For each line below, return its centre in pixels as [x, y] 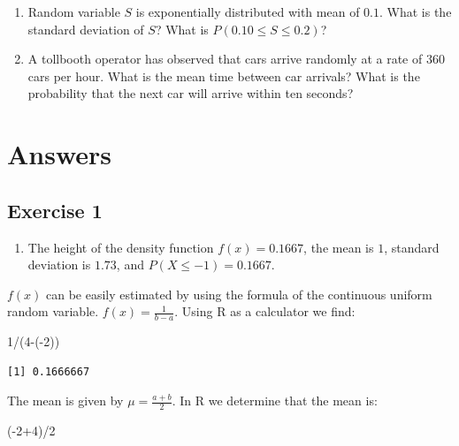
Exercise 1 [55, 210]
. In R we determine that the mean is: [275, 401]
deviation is [59, 265]
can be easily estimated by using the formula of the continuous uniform [239, 294]
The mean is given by [65, 401]
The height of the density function [121, 247]
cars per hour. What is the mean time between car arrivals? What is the [224, 76]
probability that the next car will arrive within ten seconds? [191, 93]
